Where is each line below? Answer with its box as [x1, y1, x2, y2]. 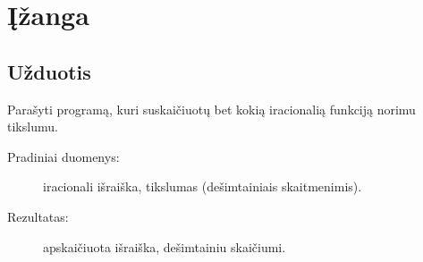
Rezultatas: [7, 207, 69, 225]
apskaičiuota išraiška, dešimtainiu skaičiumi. [43, 237, 286, 256]
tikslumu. [7, 117, 58, 136]
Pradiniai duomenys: [7, 147, 120, 165]
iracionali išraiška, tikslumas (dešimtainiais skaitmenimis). [43, 177, 362, 196]
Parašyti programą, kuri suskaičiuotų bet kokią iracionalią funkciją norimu [7, 99, 416, 118]
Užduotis [7, 57, 91, 85]
